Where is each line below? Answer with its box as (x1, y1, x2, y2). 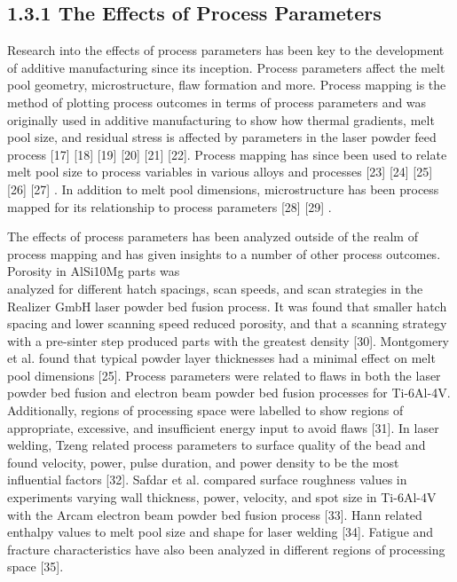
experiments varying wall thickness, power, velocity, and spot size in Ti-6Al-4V (7, 488, 437, 507)
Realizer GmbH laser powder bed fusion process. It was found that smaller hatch (7, 296, 447, 315)
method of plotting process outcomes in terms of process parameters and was (7, 92, 427, 111)
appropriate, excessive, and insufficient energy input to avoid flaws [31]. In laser (7, 418, 439, 436)
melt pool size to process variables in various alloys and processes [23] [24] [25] (7, 162, 433, 181)
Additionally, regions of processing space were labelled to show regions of (7, 401, 404, 420)
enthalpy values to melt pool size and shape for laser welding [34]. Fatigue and (7, 523, 434, 541)
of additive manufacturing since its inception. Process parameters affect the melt (7, 58, 445, 76)
